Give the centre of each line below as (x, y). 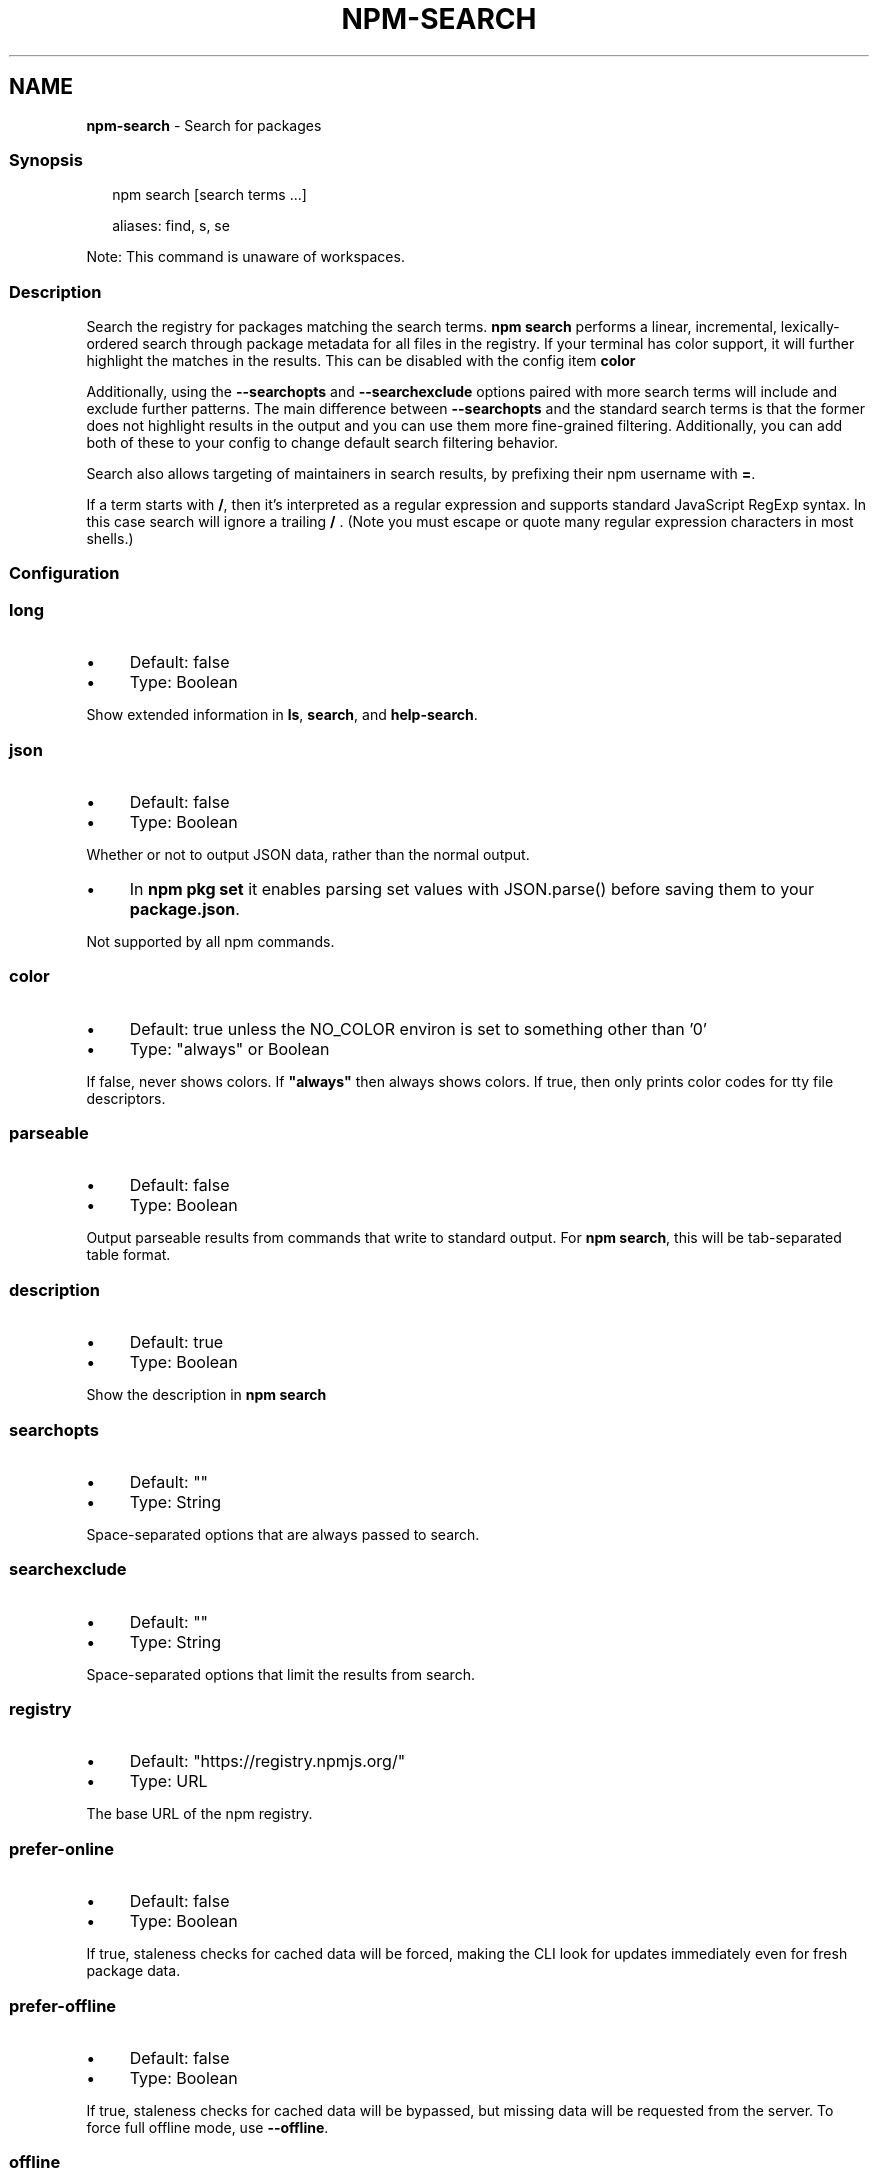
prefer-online (61, 1848)
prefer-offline (63, 2005)
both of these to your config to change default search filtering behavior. (322, 443)
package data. (133, 1971)
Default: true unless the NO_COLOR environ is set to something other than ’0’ (418, 1028)
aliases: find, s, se (171, 226)
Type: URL (168, 1781)
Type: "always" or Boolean (229, 1048)
